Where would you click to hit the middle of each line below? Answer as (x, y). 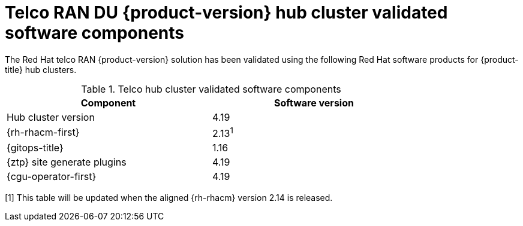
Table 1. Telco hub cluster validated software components (211, 89)
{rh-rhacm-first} (43, 132)
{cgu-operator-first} (52, 177)
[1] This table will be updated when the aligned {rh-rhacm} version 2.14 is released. (169, 198)
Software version (314, 103)
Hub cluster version (51, 117)
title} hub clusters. (41, 69)
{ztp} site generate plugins (67, 162)
